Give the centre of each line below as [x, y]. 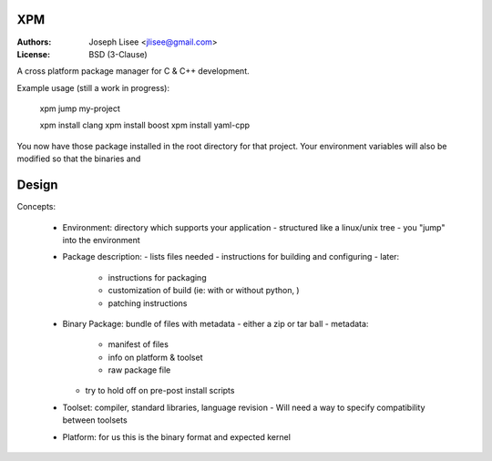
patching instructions [148, 303]
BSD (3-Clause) [118, 54]
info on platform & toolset [155, 357]
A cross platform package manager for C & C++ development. [133, 71]
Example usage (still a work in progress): [93, 87]
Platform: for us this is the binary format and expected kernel [177, 436]
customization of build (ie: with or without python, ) [204, 291]
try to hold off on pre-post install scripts [160, 391]
